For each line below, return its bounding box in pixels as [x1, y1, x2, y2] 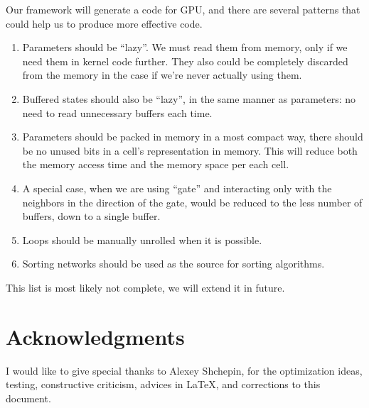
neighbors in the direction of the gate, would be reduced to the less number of [22, 194, 363, 209]
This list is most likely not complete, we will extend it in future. [6, 280, 285, 294]
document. [6, 390, 51, 405]
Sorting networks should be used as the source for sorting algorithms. [22, 256, 325, 271]
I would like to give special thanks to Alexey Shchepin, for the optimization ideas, [6, 363, 363, 377]
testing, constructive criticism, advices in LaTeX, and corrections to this [6, 377, 321, 392]
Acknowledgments [6, 321, 185, 351]
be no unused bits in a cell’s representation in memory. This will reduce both [22, 143, 358, 158]
